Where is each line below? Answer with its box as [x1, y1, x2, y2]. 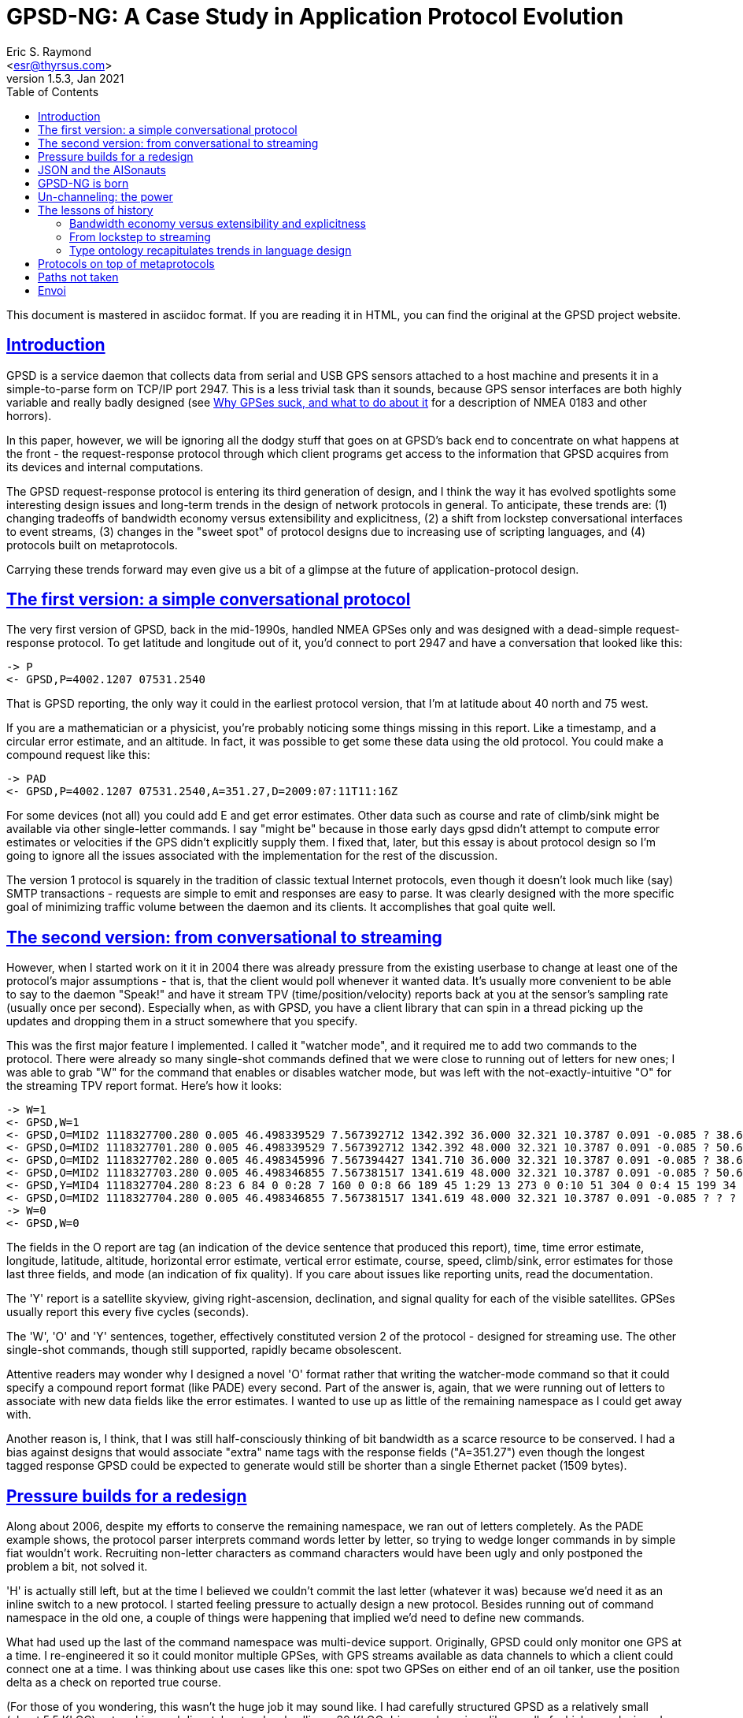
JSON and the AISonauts [38, 162, 166, 177]
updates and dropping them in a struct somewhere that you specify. [6, 1014, 358, 1028]
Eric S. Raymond [6, 44, 92, 58]
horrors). [6, 408, 52, 422]
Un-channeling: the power [38, 189, 173, 203]
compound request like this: [6, 748, 150, 762]
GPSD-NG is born [38, 176, 129, 190]
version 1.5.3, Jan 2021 [6, 71, 124, 85]
